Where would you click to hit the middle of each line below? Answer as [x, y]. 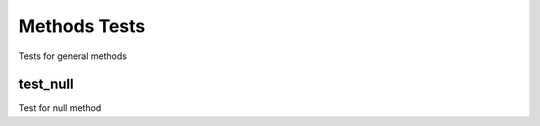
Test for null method [60, 108]
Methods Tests [82, 26]
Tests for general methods [72, 56]
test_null [46, 84]
